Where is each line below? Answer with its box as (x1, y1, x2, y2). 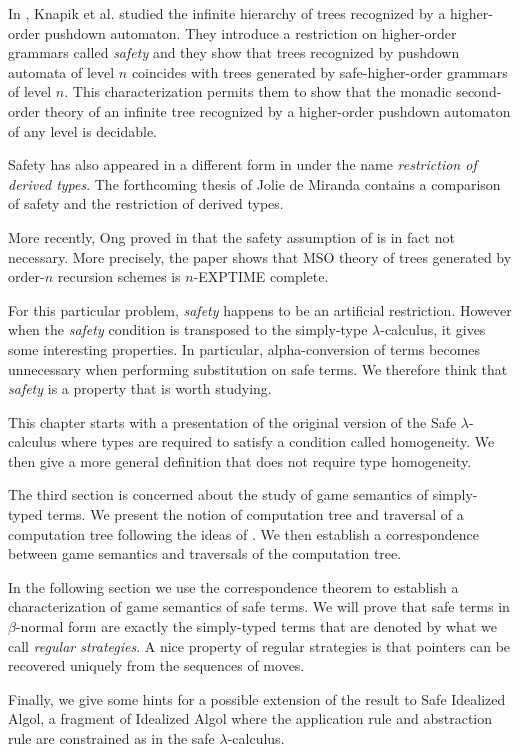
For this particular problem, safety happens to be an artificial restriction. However (8, 299, 512, 320)
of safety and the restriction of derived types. (8, 193, 284, 214)
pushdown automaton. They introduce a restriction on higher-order (44, 22, 457, 43)
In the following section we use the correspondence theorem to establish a (8, 576, 459, 597)
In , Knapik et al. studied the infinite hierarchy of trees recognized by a (8, 3, 446, 23)
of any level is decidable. (8, 120, 158, 141)
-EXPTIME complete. (193, 266, 329, 287)
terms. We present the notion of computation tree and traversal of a (47, 504, 464, 525)
